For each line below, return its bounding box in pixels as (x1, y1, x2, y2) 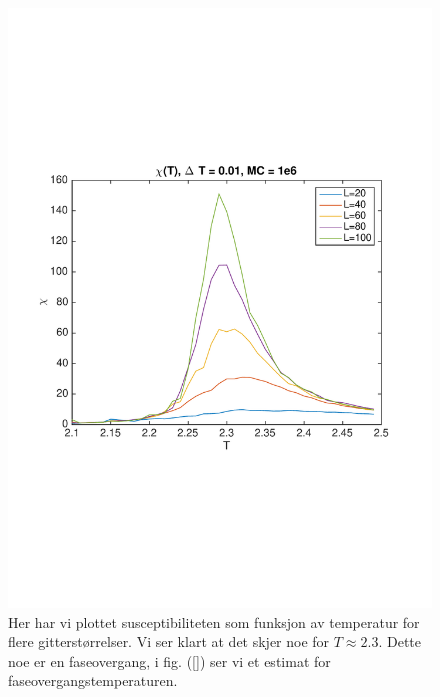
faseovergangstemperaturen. (8, 670, 178, 691)
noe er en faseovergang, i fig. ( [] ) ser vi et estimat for (8, 650, 331, 671)
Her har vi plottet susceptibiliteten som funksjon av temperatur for (8, 611, 420, 632)
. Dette (378, 631, 422, 652)
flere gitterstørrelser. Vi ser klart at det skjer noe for (8, 631, 330, 652)
